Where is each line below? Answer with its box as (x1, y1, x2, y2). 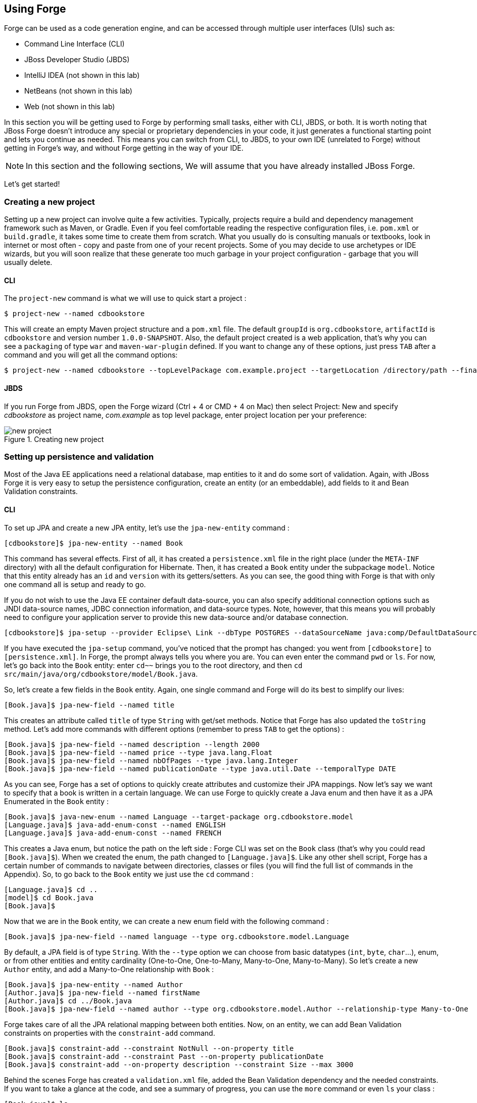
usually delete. (4, 258, 53, 267)
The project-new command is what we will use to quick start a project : (4, 294, 247, 303)
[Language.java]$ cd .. (4, 885, 98, 894)
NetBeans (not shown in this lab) (24, 86, 132, 96)
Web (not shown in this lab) (24, 102, 115, 111)
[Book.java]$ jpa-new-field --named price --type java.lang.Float (4, 748, 273, 757)
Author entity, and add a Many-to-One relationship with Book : (4, 964, 214, 974)
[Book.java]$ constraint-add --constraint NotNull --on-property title (4, 1044, 294, 1052)
